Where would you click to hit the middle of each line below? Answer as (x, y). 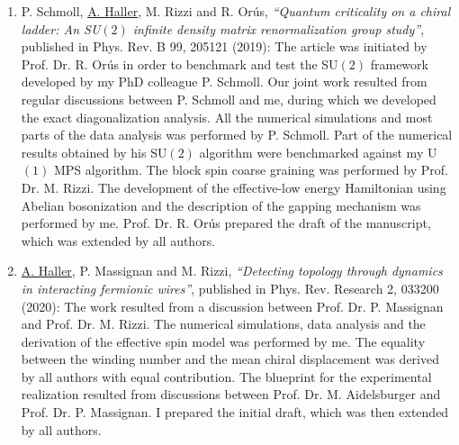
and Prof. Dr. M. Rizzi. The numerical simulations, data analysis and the (223, 324)
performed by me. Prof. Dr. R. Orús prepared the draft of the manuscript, (226, 223)
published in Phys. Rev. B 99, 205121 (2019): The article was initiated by (224, 46)
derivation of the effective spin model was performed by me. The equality (223, 341)
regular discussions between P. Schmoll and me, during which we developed (229, 99)
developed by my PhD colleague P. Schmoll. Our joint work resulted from (224, 82)
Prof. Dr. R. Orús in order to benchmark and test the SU (180, 64)
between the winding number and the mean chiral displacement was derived (230, 359)
